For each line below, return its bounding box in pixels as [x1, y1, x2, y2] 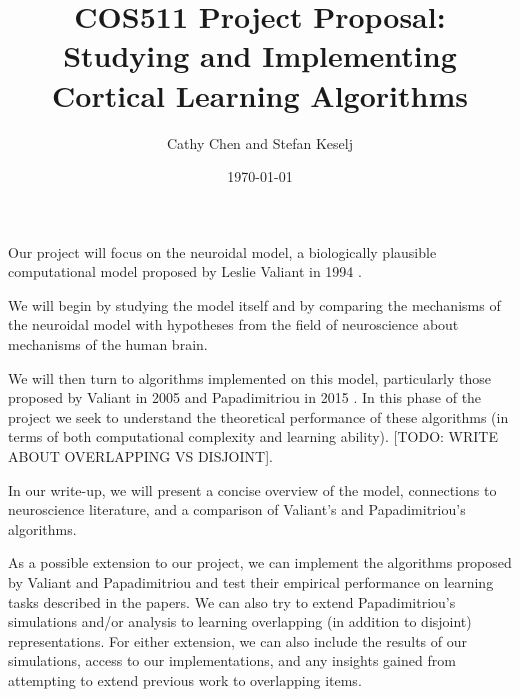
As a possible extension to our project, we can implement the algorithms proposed [8, 552, 512, 573]
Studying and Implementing [63, 35, 457, 76]
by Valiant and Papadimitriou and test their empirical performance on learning [8, 572, 494, 592]
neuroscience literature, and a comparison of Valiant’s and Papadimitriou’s [8, 499, 466, 520]
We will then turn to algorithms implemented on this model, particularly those [8, 367, 492, 388]
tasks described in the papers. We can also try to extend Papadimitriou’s [8, 591, 456, 612]
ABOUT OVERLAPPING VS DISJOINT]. [8, 446, 273, 467]
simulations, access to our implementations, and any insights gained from [8, 650, 456, 671]
